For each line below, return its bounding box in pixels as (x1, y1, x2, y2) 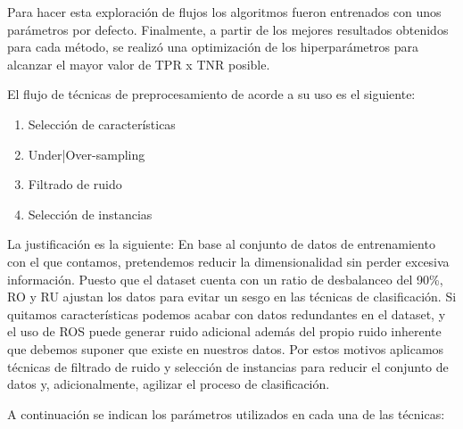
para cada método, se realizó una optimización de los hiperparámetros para (7, 37, 418, 56)
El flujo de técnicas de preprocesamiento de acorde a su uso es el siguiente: (7, 85, 416, 103)
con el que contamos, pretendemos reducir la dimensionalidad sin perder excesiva (7, 252, 450, 270)
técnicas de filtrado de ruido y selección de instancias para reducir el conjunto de (7, 357, 449, 375)
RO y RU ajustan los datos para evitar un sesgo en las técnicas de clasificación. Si (7, 287, 457, 306)
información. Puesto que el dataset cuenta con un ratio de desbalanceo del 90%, (7, 269, 443, 288)
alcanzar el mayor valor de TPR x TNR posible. (7, 54, 270, 73)
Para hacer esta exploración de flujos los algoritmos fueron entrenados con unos (7, 3, 442, 21)
